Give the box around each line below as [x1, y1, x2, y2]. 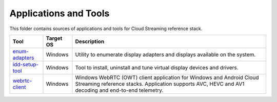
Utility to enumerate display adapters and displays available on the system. [75, 51, 256, 58]
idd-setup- [12, 61, 39, 68]
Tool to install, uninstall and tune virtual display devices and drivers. [75, 64, 239, 71]
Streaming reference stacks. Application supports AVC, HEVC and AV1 [75, 80, 245, 87]
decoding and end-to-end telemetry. [75, 87, 164, 94]
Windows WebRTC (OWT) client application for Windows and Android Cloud [75, 74, 259, 81]
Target [46, 35, 63, 42]
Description [75, 38, 105, 45]
